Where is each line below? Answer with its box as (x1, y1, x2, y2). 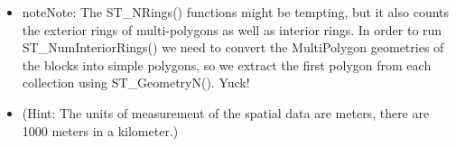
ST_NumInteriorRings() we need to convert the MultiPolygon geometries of (22, 38, 444, 57)
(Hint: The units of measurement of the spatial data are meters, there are (22, 103, 430, 122)
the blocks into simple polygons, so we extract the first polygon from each (22, 55, 432, 74)
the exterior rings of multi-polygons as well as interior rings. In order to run (22, 20, 442, 39)
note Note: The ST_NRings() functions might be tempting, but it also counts (22, 3, 450, 21)
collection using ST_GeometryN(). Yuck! (22, 73, 250, 92)
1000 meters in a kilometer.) (22, 121, 179, 140)
